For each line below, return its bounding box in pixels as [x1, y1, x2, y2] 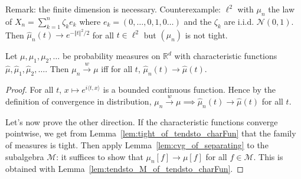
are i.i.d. [224, 15, 254, 27]
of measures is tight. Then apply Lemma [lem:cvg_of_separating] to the [5, 139, 269, 151]
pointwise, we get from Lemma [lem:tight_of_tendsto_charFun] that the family [5, 127, 296, 139]
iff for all [101, 62, 133, 74]
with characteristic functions [174, 50, 277, 62]
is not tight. [185, 28, 228, 41]
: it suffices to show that [56, 150, 143, 162]
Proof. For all [5, 83, 54, 95]
